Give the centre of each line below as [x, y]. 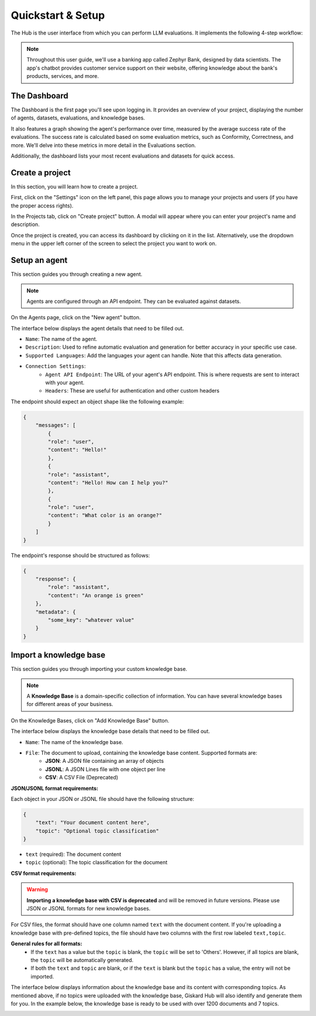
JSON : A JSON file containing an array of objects [104, 761]
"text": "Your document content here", [93, 823]
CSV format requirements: [44, 873]
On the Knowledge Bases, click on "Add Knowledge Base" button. [90, 720]
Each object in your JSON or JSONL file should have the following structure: [102, 799]
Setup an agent [39, 260]
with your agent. [65, 383]
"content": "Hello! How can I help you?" [108, 483]
